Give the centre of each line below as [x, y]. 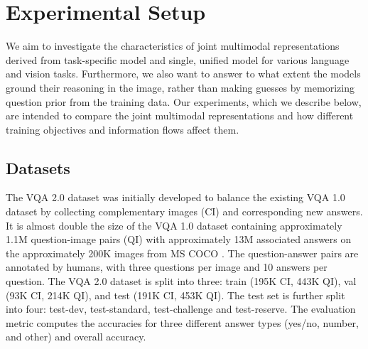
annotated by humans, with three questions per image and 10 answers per [167, 267]
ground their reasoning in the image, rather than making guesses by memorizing [180, 87]
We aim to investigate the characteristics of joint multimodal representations [173, 46]
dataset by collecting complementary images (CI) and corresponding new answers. [184, 211]
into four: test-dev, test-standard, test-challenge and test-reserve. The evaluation [181, 309]
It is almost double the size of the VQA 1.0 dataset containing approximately [174, 225]
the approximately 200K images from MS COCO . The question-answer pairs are [182, 253]
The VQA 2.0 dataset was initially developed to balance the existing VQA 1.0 [175, 197]
